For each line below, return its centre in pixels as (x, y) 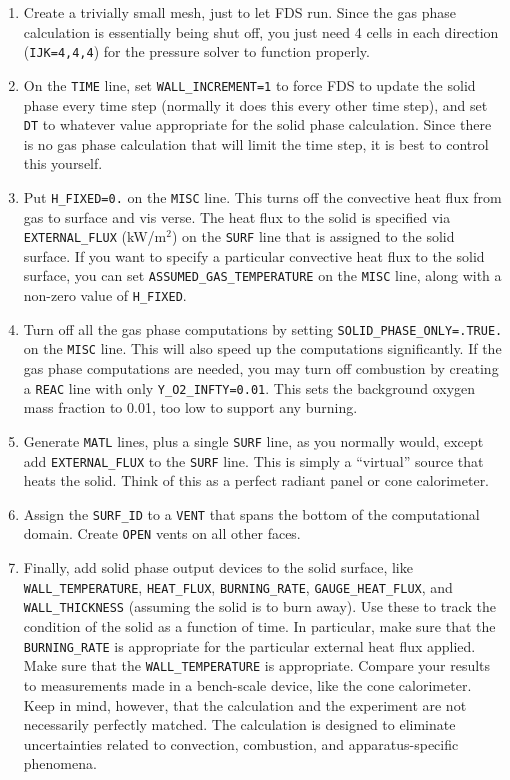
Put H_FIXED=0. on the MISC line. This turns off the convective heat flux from (262, 196)
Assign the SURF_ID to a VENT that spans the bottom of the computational (251, 513)
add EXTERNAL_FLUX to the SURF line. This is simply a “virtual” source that (253, 460)
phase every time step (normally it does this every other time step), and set (255, 104)
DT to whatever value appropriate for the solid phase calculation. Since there (257, 124)
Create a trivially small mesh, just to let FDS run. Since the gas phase (239, 12)
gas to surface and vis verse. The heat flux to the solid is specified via (237, 216)
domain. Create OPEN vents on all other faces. (162, 533)
